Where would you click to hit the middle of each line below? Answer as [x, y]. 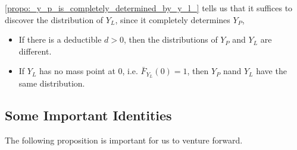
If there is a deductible [60, 39]
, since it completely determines [173, 19]
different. [35, 51]
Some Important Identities [88, 115]
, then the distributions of [171, 39]
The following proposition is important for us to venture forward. [124, 140]
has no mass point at [77, 71]
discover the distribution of [54, 19]
